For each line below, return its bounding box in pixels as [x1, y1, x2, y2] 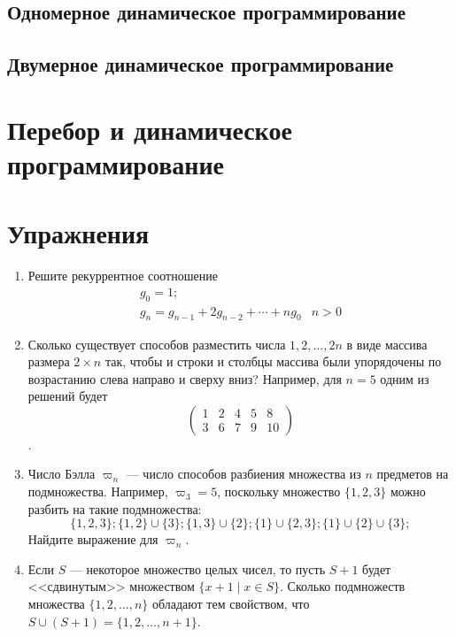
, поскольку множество [217, 482, 341, 501]
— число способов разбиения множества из [126, 464, 361, 483]
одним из [380, 369, 429, 388]
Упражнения [7, 215, 150, 251]
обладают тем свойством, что [151, 595, 310, 613]
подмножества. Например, [27, 482, 168, 501]
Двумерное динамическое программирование [7, 50, 394, 78]
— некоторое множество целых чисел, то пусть [69, 559, 326, 578]
